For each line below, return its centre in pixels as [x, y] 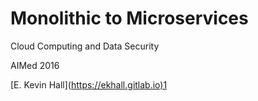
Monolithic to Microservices [129, 18]
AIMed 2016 [35, 65]
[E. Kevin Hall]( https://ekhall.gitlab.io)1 [89, 84]
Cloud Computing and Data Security [85, 46]
